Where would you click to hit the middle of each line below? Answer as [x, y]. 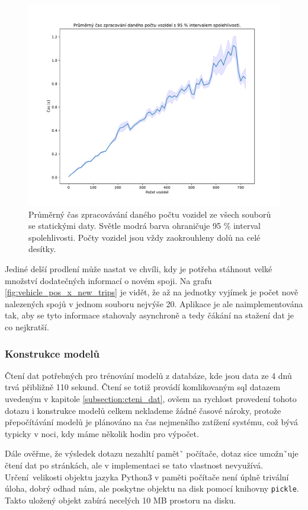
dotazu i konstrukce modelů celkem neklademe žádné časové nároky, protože [143, 410]
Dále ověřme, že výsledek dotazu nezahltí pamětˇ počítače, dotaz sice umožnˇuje [152, 453]
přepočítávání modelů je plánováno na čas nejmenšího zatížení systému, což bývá [151, 422]
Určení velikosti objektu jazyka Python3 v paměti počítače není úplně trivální [147, 476]
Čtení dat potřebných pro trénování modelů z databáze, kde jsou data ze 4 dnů [148, 375]
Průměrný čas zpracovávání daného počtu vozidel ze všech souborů [150, 214]
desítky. [42, 249]
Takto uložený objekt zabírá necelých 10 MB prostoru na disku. [121, 500]
